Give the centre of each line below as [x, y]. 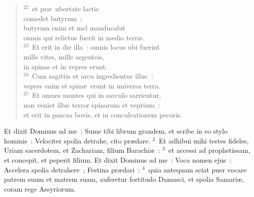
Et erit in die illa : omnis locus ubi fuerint [96, 47]
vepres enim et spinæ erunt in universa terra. [92, 85]
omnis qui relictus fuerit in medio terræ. [84, 37]
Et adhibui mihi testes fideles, [204, 140]
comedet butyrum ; [53, 18]
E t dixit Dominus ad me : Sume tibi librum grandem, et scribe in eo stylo [116, 131]
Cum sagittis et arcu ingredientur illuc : [93, 76]
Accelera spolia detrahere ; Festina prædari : [72, 169]
